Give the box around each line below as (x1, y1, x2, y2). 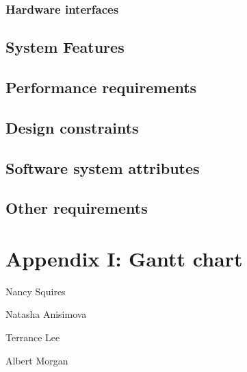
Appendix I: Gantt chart (5, 244, 243, 272)
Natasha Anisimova (5, 307, 87, 321)
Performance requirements (5, 77, 197, 98)
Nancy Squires (5, 284, 66, 298)
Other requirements (5, 197, 148, 219)
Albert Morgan (5, 353, 68, 367)
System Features (5, 36, 125, 58)
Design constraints (5, 116, 139, 138)
